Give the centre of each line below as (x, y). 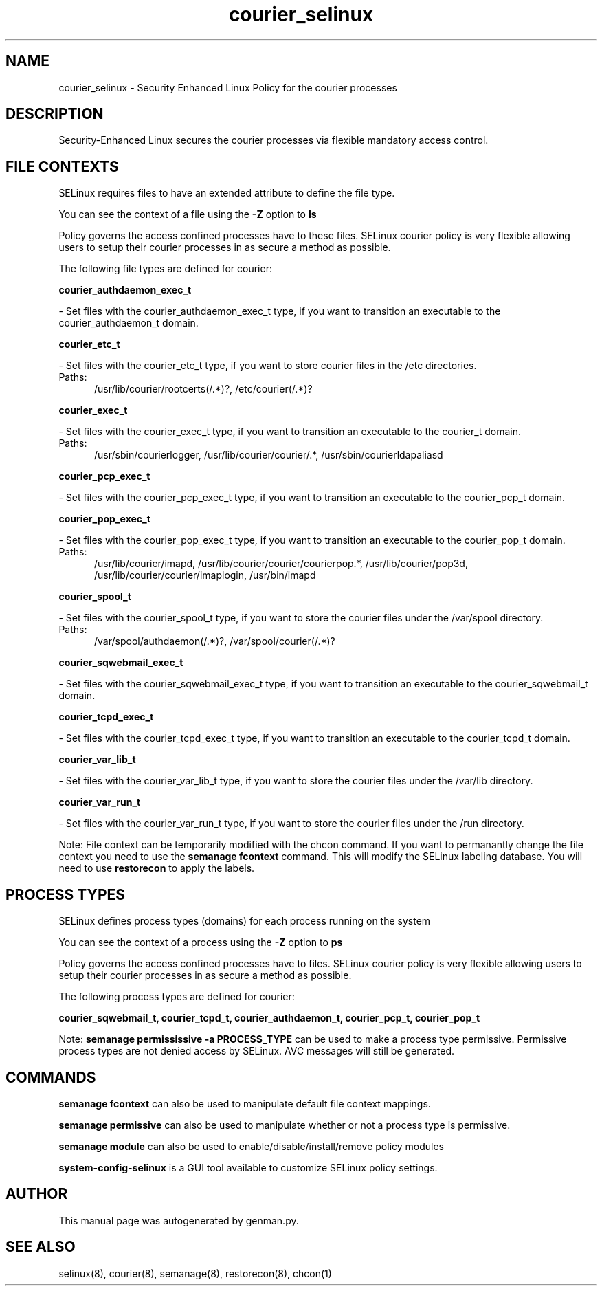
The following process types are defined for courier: (177, 997)
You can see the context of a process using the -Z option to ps (201, 942)
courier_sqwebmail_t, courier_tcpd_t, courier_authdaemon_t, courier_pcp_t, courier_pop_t (269, 1018)
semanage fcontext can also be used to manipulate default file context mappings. (245, 1103)
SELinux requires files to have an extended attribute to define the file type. (227, 193)
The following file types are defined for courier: (165, 269)
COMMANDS (51, 1077)
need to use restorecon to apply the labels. (157, 868)
